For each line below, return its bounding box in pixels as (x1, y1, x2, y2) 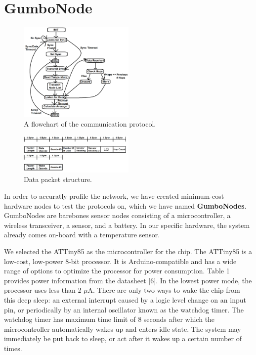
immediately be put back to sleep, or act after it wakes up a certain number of (4, 333, 242, 344)
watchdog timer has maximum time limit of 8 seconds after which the (4, 314, 215, 324)
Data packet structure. (24, 174, 92, 184)
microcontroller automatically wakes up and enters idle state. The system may (4, 323, 241, 334)
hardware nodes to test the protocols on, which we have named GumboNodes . (4, 200, 247, 211)
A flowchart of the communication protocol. (24, 119, 156, 129)
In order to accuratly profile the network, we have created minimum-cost (4, 191, 224, 201)
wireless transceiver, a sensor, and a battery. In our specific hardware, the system (4, 220, 250, 230)
